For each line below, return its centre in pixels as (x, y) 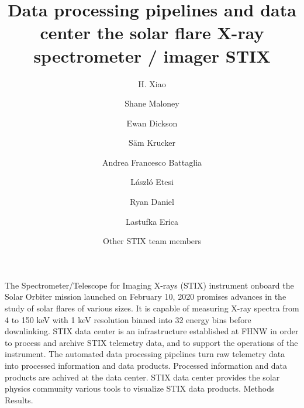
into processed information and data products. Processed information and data (146, 365)
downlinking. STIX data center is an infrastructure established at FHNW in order (152, 331)
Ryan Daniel (152, 202)
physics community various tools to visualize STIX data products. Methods (140, 388)
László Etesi (152, 182)
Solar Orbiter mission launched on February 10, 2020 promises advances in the (146, 296)
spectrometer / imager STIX (152, 55)
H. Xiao (152, 83)
